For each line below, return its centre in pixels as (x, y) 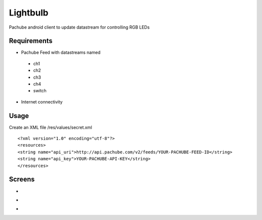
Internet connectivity (42, 102)
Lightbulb (29, 13)
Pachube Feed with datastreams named (61, 52)
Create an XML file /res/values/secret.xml (50, 127)
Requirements (31, 41)
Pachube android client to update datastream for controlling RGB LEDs (79, 27)
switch (40, 91)
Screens (22, 179)
